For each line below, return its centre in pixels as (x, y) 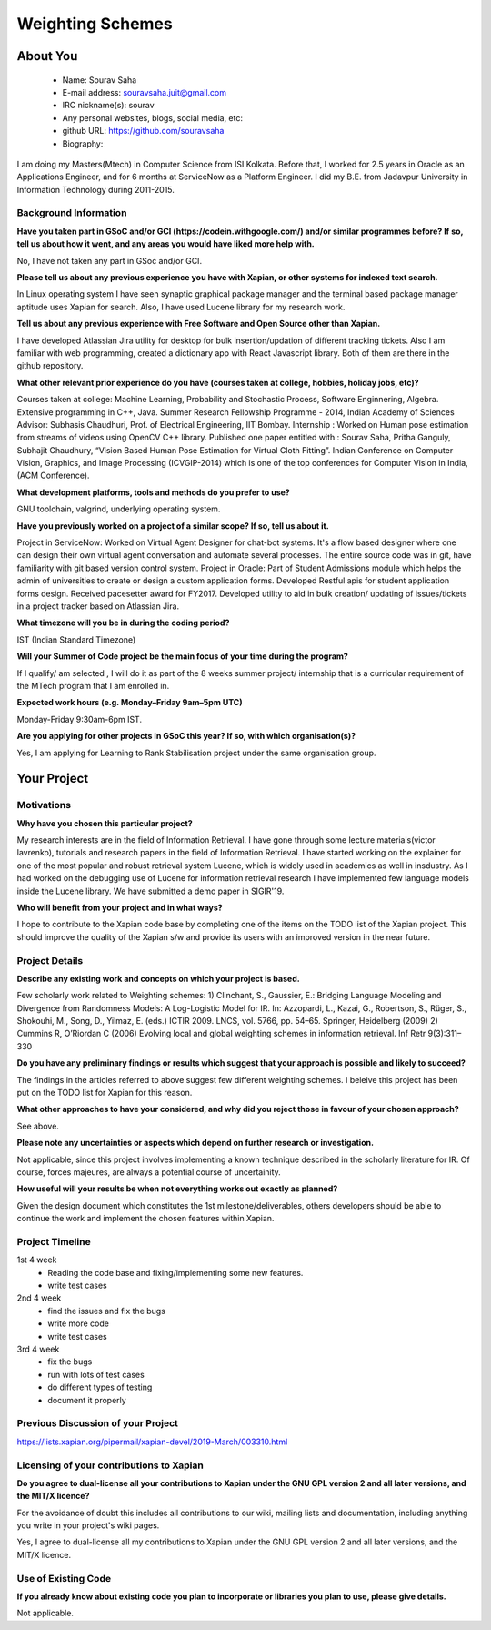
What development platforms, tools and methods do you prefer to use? (153, 492)
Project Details (50, 960)
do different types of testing (100, 1387)
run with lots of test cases (96, 1374)
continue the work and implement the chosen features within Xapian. (145, 1219)
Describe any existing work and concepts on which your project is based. (158, 978)
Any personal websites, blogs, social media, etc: (152, 117)
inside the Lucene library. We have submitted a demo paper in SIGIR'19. (150, 891)
